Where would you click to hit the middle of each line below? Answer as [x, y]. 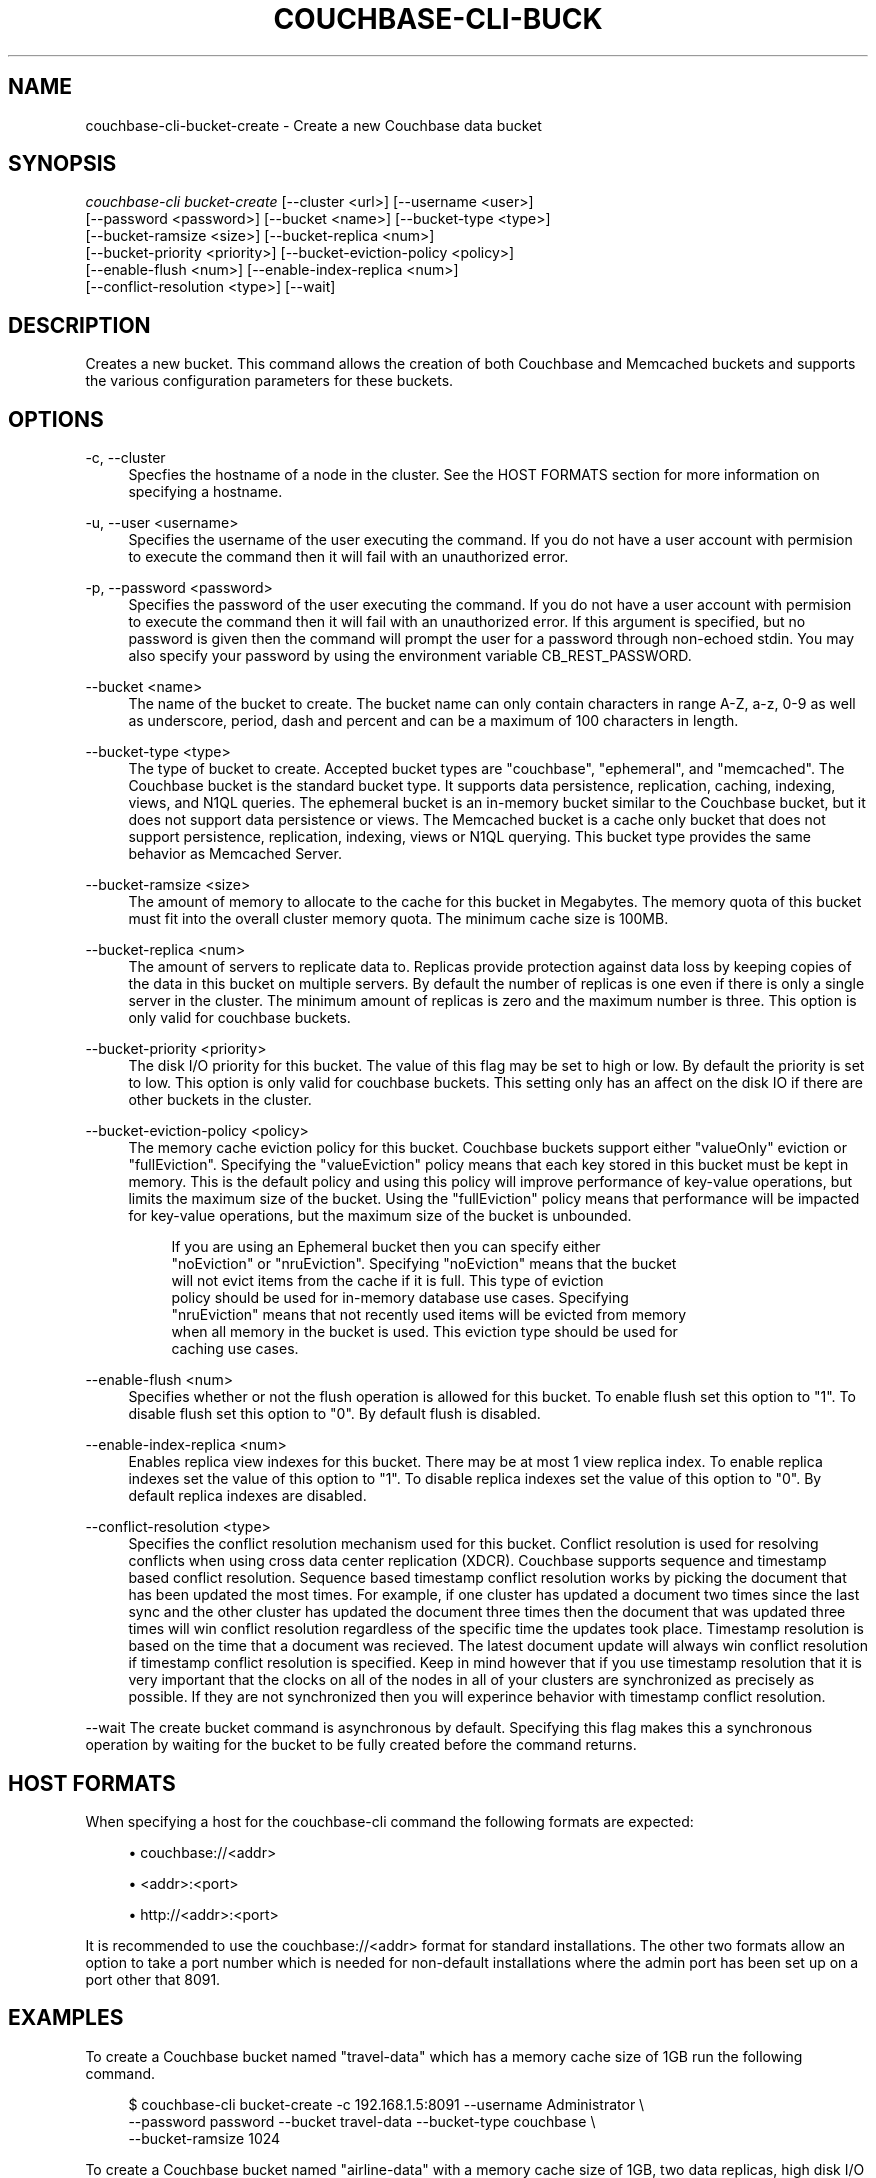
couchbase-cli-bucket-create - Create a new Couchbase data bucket [313, 125]
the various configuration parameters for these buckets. [269, 381]
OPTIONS [56, 419]
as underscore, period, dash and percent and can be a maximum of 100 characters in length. [433, 721]
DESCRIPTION [79, 325]
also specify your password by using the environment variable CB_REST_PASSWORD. [410, 656]
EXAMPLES [66, 2018]
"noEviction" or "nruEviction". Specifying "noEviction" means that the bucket [424, 1264]
